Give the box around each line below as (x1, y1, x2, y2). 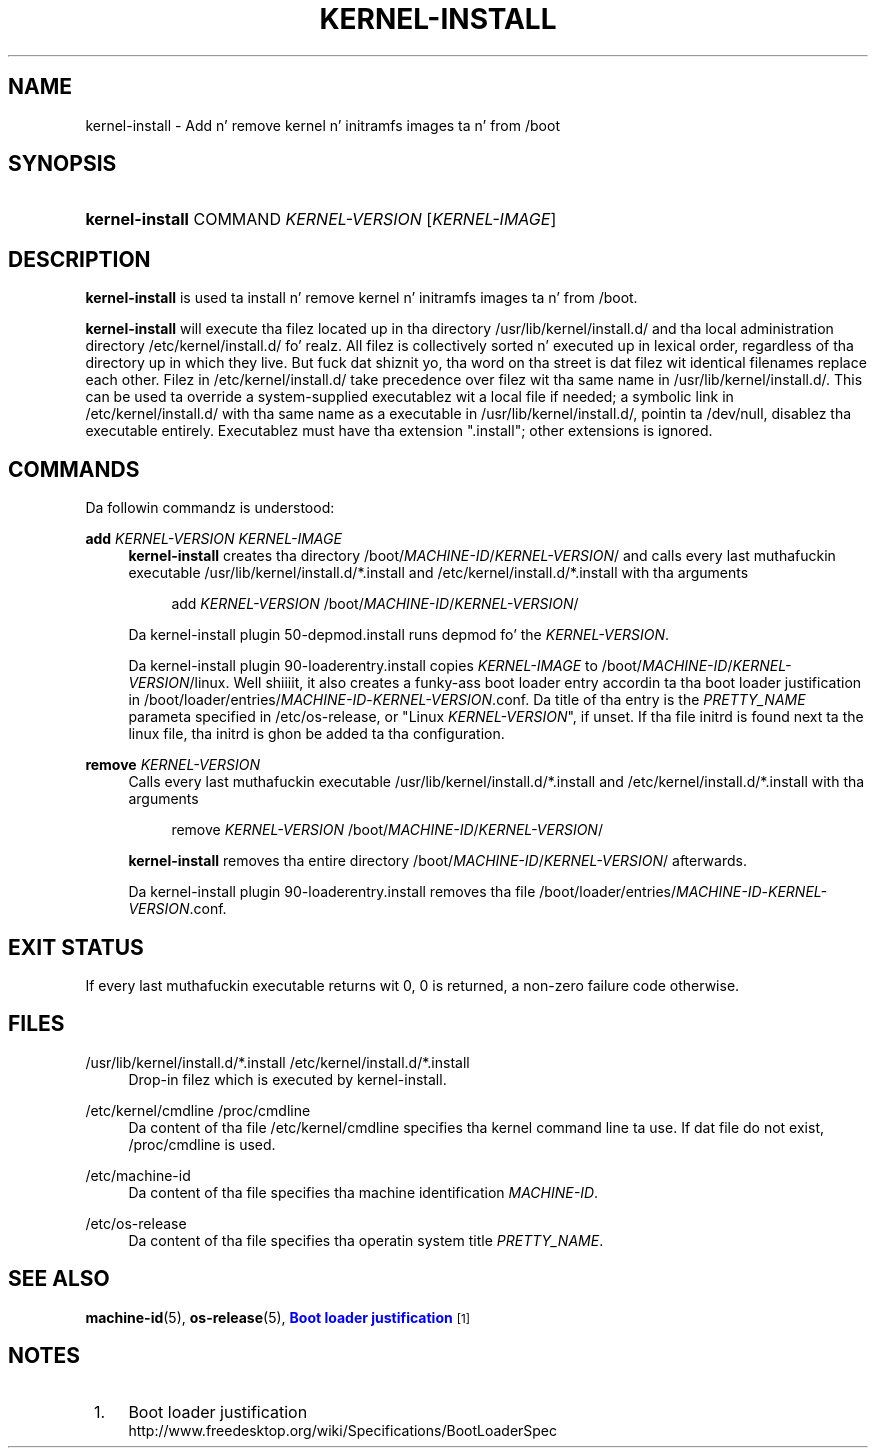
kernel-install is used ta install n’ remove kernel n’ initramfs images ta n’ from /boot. (85, 289, 638, 307)
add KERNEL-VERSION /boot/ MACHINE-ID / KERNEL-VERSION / (171, 595, 579, 613)
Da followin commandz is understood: (85, 499, 335, 517)
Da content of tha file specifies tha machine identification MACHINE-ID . (128, 1183, 599, 1201)
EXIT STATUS (8, 934, 144, 960)
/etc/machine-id (85, 1166, 191, 1184)
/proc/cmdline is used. (128, 1135, 276, 1153)
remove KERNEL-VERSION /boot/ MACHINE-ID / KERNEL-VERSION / (171, 821, 603, 839)
